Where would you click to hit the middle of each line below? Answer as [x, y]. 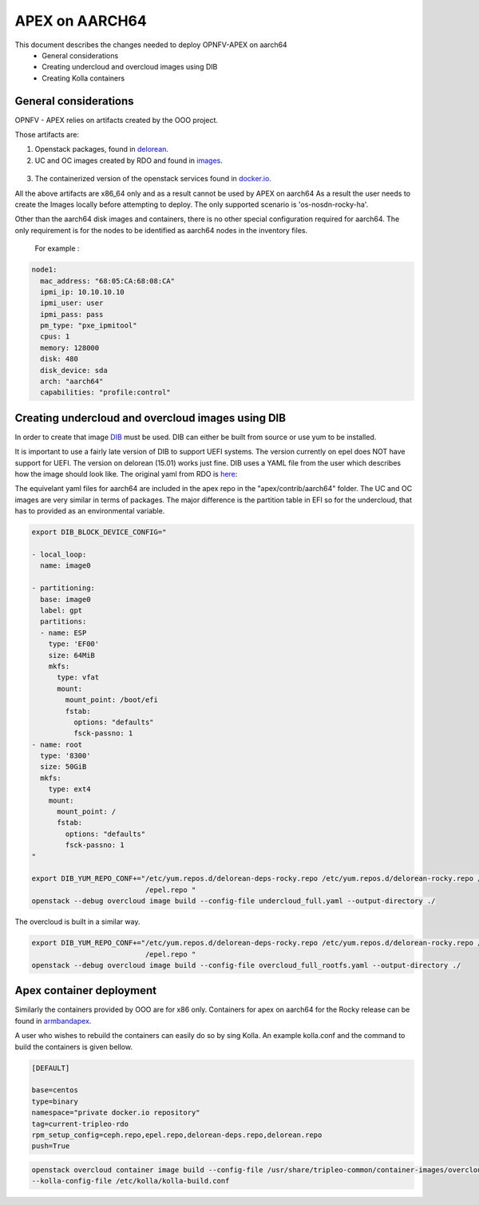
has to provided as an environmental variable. [90, 511]
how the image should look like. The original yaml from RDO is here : [126, 474]
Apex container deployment [86, 991]
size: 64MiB [72, 655]
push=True [51, 1146]
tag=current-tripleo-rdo [80, 1124]
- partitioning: [63, 588]
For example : [57, 248]
